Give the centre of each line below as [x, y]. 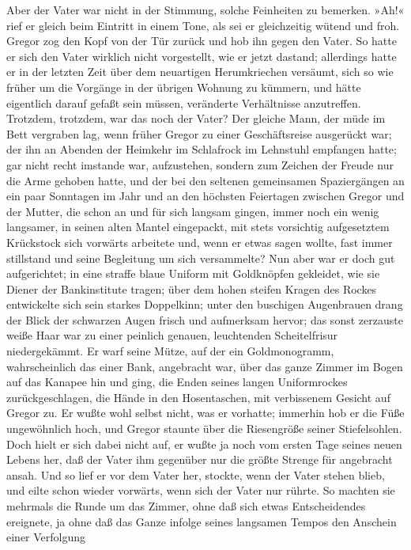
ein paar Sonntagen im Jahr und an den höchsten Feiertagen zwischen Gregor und [205, 196]
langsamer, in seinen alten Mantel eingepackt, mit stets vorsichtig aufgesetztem [198, 227]
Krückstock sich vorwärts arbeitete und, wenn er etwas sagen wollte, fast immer [200, 242]
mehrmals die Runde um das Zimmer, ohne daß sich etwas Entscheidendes [186, 506]
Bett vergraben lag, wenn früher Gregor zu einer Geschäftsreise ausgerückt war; [199, 133]
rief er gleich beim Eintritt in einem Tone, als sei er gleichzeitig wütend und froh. [203, 25]
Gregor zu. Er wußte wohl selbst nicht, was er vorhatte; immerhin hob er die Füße [205, 413]
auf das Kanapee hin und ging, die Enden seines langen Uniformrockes [177, 382]
